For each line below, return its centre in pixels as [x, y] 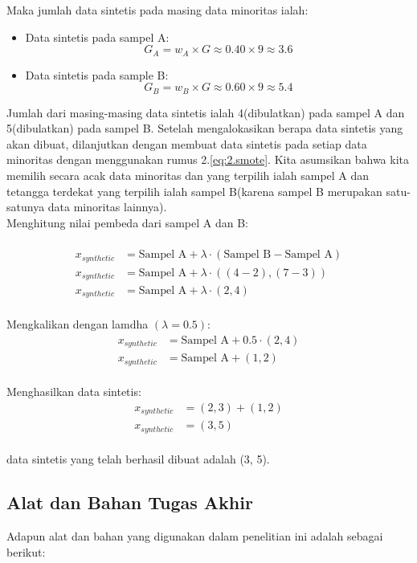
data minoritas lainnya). [107, 207]
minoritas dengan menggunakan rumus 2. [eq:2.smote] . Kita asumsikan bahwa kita [208, 159]
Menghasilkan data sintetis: [74, 392]
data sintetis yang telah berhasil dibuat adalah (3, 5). [138, 459]
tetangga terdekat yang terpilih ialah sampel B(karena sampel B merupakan [194, 191]
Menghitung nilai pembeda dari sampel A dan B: [127, 222]
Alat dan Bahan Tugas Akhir [130, 502]
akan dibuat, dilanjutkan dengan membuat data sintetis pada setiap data [187, 143]
